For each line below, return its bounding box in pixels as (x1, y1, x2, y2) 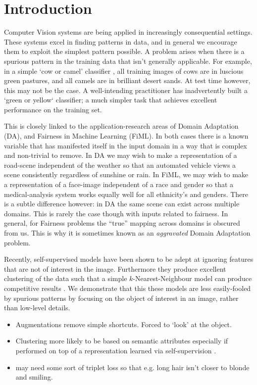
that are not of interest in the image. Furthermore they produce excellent (4, 263, 226, 274)
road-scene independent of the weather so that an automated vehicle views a (4, 159, 236, 170)
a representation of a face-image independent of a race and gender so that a (4, 179, 234, 190)
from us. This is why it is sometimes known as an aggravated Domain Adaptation (4, 228, 251, 238)
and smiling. (15, 372, 53, 382)
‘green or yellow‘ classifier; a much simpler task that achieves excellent (4, 95, 217, 105)
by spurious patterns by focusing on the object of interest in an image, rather (4, 292, 239, 303)
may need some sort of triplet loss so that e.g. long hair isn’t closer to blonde (15, 362, 250, 372)
